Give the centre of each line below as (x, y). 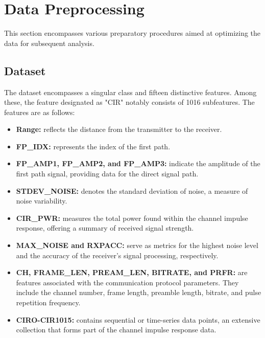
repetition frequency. (48, 302)
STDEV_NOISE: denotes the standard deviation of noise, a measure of (132, 190)
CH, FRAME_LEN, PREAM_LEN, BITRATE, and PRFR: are (132, 272)
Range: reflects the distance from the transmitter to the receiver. (119, 129)
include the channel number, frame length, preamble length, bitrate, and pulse (139, 292)
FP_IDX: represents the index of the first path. (93, 146)
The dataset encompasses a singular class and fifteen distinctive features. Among (130, 92)
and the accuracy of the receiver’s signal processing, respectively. (117, 255)
